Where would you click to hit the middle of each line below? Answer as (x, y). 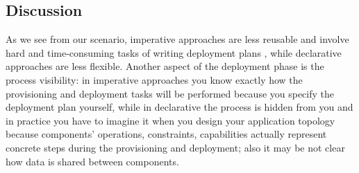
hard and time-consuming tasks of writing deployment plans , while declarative (174, 52)
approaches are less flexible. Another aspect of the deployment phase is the (165, 66)
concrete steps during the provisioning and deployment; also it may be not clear (175, 147)
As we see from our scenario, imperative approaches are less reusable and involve (177, 39)
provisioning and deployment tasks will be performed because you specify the (170, 93)
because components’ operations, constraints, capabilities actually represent (166, 134)
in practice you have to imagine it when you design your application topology (170, 120)
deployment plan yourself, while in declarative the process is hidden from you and (179, 107)
